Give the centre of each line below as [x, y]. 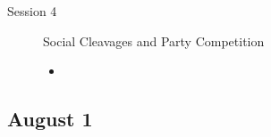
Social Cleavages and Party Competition [154, 40]
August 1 [50, 119]
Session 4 [32, 11]
